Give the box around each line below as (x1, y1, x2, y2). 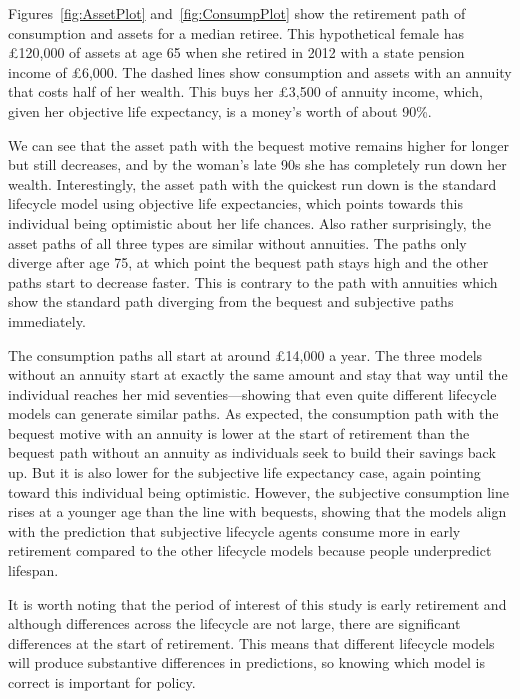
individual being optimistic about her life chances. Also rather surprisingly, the (8, 212, 491, 233)
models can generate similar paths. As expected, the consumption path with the (8, 403, 499, 424)
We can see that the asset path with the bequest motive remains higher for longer (8, 134, 510, 155)
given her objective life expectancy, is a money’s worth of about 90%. (8, 100, 432, 121)
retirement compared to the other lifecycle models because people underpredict (8, 540, 492, 561)
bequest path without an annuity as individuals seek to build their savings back (8, 442, 496, 463)
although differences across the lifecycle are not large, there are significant (8, 613, 461, 634)
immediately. (8, 310, 86, 331)
